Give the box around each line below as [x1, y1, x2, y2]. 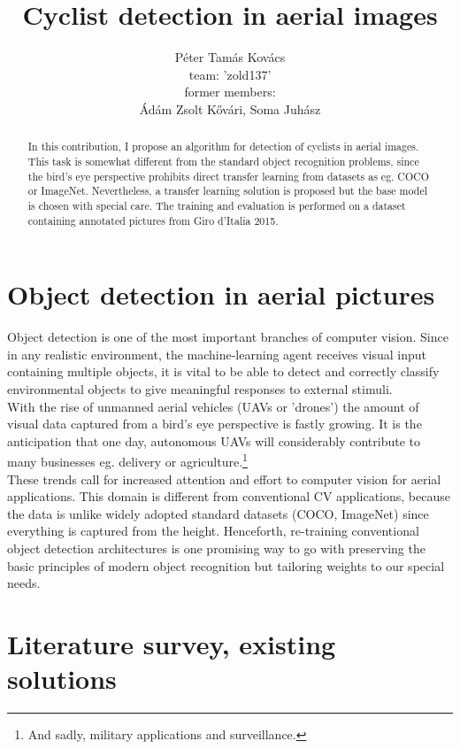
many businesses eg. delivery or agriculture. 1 [7, 450, 248, 470]
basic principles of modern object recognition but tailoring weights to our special [7, 556, 445, 575]
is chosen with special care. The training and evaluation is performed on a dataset [27, 197, 406, 212]
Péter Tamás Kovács [174, 48, 286, 66]
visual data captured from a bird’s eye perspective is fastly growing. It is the [7, 414, 422, 433]
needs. [7, 574, 41, 592]
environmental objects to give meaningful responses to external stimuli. [7, 379, 393, 398]
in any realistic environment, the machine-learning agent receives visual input [7, 344, 427, 363]
